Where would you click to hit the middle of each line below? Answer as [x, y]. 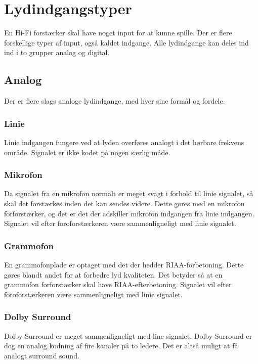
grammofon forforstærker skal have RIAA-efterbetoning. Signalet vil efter [118, 284]
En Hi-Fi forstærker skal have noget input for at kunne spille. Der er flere [118, 33]
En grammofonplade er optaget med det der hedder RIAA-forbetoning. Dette [124, 264]
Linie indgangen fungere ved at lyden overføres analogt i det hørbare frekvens [124, 142]
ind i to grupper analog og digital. [57, 52]
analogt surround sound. [42, 355]
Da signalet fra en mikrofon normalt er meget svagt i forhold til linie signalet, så [129, 193]
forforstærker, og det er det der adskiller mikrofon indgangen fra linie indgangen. [129, 213]
